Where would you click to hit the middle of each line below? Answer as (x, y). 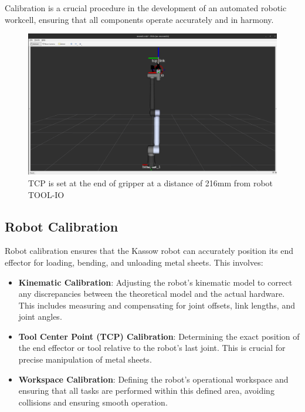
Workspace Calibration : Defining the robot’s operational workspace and (153, 379)
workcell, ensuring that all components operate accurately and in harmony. (139, 19)
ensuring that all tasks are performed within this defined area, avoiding (146, 391)
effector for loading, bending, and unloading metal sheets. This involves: (134, 262)
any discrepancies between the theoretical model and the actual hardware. (152, 294)
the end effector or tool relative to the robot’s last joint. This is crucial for (152, 348)
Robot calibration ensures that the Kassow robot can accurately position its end (149, 251)
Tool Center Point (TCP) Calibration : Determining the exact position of (159, 336)
